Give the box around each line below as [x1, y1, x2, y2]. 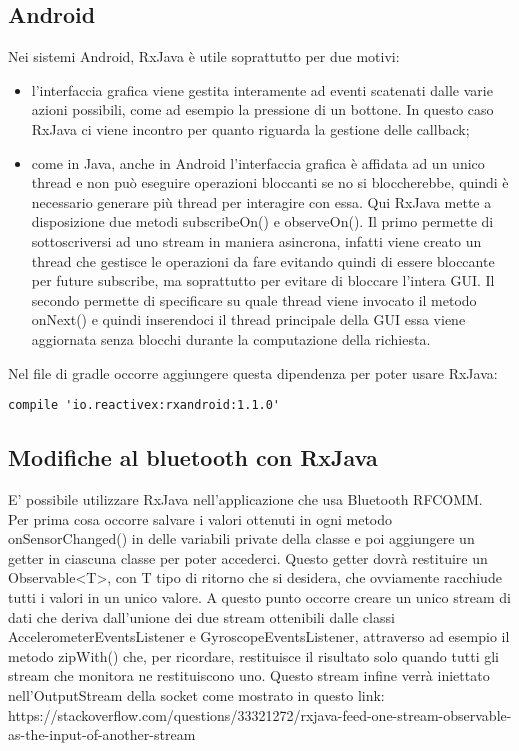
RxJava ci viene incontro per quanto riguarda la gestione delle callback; [31, 118, 470, 139]
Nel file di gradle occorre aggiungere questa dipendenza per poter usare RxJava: [8, 362, 498, 383]
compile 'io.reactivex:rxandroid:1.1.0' [8, 398, 281, 413]
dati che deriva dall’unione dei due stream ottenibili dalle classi [8, 606, 395, 627]
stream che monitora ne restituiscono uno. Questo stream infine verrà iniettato [8, 665, 490, 686]
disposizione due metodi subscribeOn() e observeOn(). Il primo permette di [31, 211, 494, 232]
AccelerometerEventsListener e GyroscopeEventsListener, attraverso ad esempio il [8, 626, 510, 647]
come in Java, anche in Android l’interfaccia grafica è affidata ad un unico [31, 152, 485, 173]
